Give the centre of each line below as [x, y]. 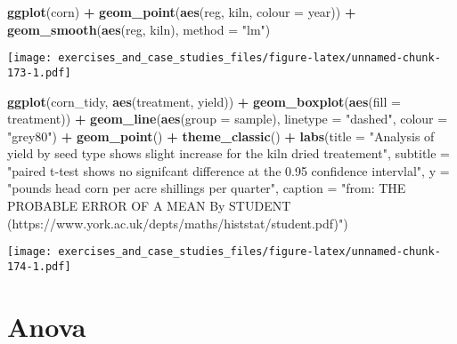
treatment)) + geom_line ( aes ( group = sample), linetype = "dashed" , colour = [228, 119]
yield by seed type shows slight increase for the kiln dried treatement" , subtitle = [229, 153]
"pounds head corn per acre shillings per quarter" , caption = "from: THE [207, 188]
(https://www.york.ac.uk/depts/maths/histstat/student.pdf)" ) [178, 223]
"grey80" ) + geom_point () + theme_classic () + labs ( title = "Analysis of [221, 136]
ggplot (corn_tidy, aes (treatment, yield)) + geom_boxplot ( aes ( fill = [204, 101]
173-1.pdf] [39, 72]
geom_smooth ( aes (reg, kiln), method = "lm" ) [139, 29]
